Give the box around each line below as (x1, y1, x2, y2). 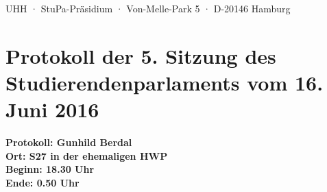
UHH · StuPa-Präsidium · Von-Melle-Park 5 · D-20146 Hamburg (5, 1, 291, 15)
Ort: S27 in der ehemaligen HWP (5, 148, 168, 163)
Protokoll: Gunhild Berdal (5, 135, 132, 149)
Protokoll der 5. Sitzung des (5, 41, 276, 69)
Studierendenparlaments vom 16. (5, 68, 324, 96)
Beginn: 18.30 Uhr (5, 162, 95, 176)
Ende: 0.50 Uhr (5, 175, 80, 189)
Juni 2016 (5, 95, 99, 123)
